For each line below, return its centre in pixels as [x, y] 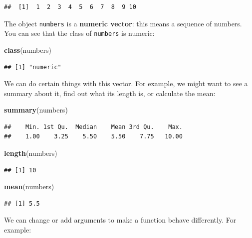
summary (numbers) [36, 110]
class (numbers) [28, 50]
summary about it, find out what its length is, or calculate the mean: [110, 93]
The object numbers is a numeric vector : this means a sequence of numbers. [123, 23]
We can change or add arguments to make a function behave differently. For [120, 220]
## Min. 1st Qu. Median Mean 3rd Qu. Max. [93, 127]
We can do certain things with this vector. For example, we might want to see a [126, 83]
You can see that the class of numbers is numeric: [79, 33]
